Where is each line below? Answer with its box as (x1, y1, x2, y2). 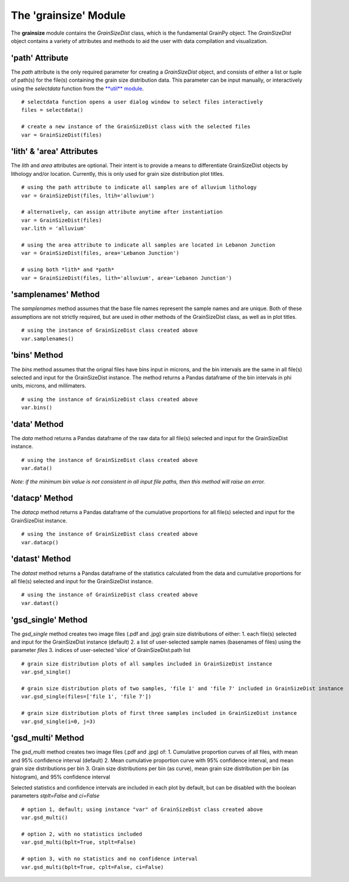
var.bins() (21, 404, 53, 411)
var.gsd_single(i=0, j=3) (21, 718, 96, 725)
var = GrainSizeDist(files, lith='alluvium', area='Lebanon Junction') (21, 274, 232, 281)
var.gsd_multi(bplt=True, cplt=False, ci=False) (21, 864, 164, 870)
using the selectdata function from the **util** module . (11, 85, 144, 92)
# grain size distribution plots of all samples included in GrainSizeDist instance (21, 660, 273, 667)
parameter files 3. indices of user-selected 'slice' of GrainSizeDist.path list (11, 647, 191, 654)
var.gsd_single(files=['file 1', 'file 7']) (21, 693, 152, 700)
